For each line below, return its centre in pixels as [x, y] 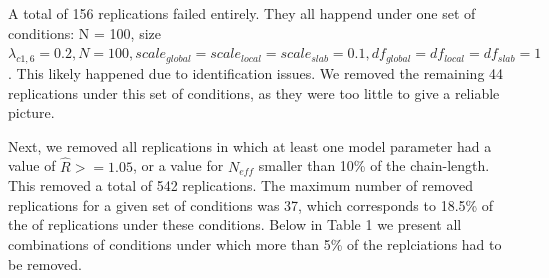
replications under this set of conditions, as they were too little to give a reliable [254, 92]
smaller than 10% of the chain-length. [374, 165]
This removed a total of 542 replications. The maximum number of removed [240, 185]
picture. [31, 112]
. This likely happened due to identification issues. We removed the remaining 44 [256, 72]
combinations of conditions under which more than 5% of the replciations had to [255, 243]
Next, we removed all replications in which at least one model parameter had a [250, 145]
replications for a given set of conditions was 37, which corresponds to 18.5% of [251, 204]
